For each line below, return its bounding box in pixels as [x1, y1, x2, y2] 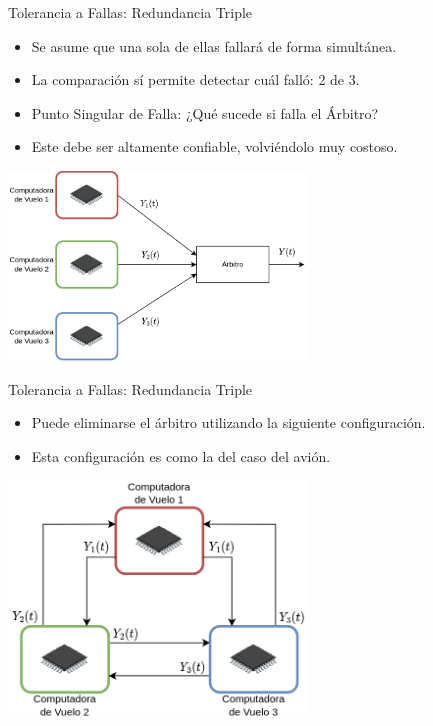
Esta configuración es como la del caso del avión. [31, 445, 331, 466]
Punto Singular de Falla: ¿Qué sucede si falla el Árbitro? [31, 102, 379, 123]
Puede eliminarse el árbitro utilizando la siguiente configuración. [31, 412, 426, 433]
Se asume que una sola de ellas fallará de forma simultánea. [31, 35, 397, 56]
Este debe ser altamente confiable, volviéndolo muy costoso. [31, 136, 398, 157]
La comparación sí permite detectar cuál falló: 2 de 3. [31, 69, 360, 90]
